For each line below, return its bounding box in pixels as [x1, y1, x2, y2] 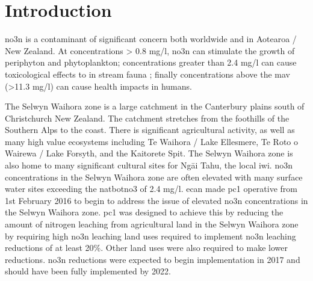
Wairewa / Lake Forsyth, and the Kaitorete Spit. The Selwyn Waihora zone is [5, 147, 293, 159]
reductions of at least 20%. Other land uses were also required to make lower [5, 241, 288, 254]
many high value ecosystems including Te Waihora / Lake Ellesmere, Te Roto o [5, 135, 299, 147]
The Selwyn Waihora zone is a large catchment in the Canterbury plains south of [5, 100, 305, 113]
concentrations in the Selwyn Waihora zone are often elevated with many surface [5, 170, 303, 183]
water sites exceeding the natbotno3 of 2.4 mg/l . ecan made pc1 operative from [5, 182, 298, 195]
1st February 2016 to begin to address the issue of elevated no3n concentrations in [5, 194, 308, 206]
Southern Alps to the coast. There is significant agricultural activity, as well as [5, 123, 295, 136]
